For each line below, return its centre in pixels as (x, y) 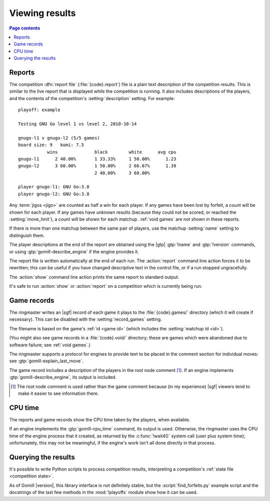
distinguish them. (27, 235)
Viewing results (42, 13)
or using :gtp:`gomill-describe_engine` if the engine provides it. (74, 252)
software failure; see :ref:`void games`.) (50, 345)
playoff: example (39, 110)
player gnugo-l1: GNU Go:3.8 (54, 187)
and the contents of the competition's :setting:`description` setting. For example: (92, 98)
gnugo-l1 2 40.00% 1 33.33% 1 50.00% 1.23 (97, 159)
